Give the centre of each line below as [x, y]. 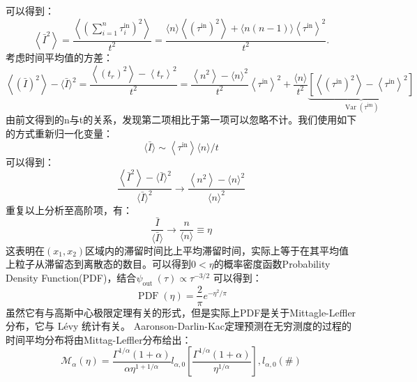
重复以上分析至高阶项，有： [69, 209]
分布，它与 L [35, 326]
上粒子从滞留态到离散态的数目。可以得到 [98, 264]
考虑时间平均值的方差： [59, 57]
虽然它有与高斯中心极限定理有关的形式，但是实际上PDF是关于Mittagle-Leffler [181, 312]
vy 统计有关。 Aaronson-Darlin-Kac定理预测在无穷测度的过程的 [210, 326]
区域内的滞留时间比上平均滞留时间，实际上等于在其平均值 [217, 250]
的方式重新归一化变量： [59, 133]
